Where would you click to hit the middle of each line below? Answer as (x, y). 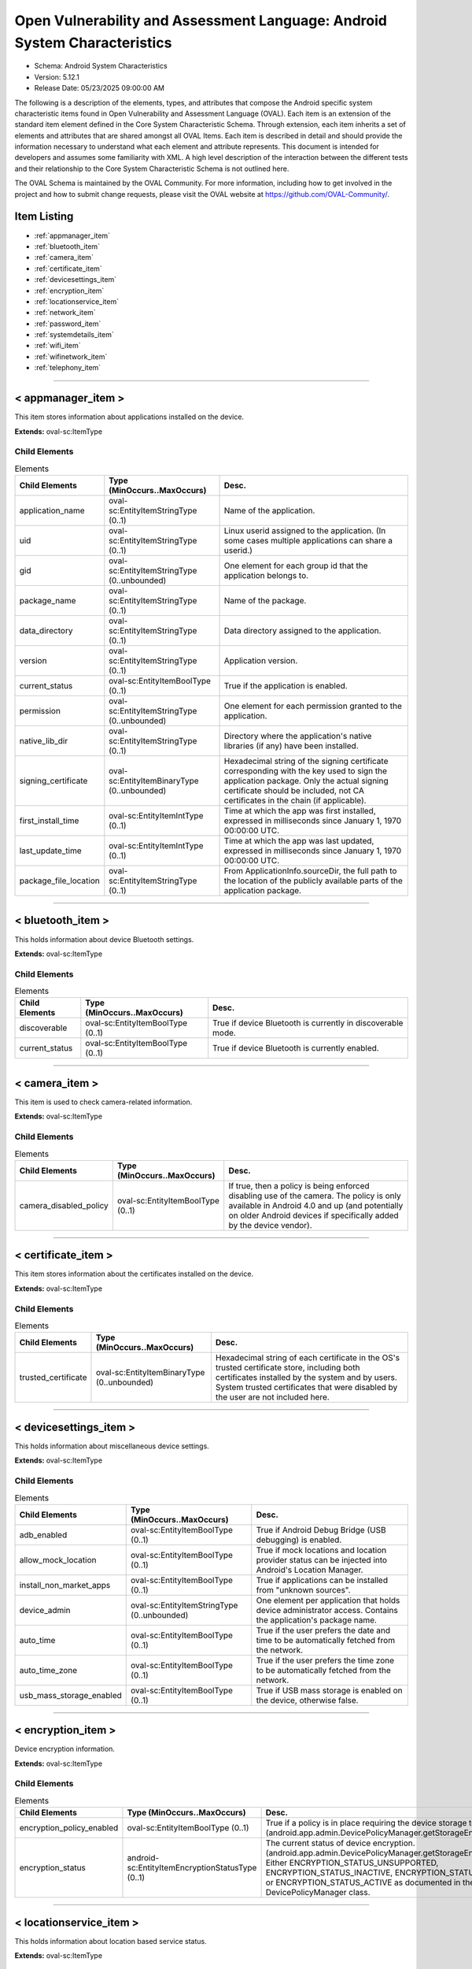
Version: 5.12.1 (57, 77)
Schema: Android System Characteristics (101, 66)
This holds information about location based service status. (111, 1941)
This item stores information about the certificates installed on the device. (134, 1274)
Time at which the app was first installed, (300, 811)
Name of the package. (265, 601)
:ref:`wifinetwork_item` (71, 356)
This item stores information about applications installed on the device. (129, 417)
